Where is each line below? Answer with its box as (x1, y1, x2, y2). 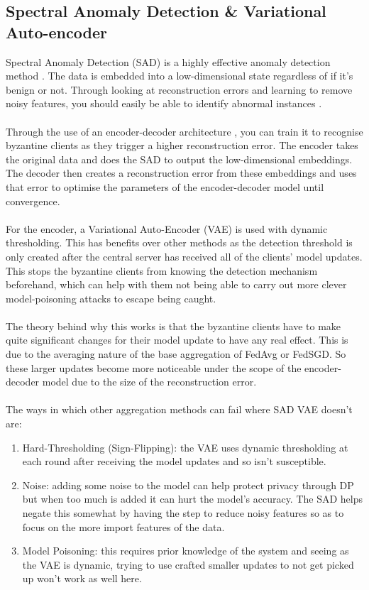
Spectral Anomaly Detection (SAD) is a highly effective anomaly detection (6, 54, 331, 69)
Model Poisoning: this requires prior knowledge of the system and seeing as (22, 543, 349, 558)
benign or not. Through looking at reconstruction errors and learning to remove (6, 82, 353, 97)
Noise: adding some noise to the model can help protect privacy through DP (22, 477, 354, 492)
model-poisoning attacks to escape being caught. (6, 290, 216, 305)
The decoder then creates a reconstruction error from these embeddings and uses (6, 165, 357, 180)
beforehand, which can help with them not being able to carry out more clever (6, 277, 347, 292)
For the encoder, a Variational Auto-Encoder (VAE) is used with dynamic (6, 221, 328, 236)
